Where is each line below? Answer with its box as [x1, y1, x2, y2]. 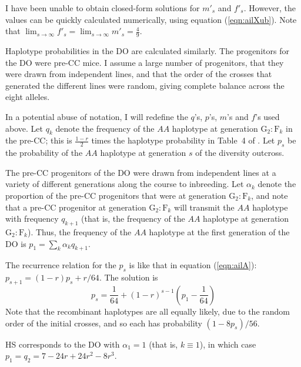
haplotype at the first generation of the [149, 225, 290, 238]
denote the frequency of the [55, 122, 155, 134]
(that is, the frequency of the [81, 212, 185, 225]
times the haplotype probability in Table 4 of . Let [91, 134, 275, 146]
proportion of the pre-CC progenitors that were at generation [5, 189, 226, 201]
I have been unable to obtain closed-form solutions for [5, 2, 200, 14]
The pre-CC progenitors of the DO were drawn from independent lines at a [5, 166, 276, 178]
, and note [251, 189, 288, 201]
